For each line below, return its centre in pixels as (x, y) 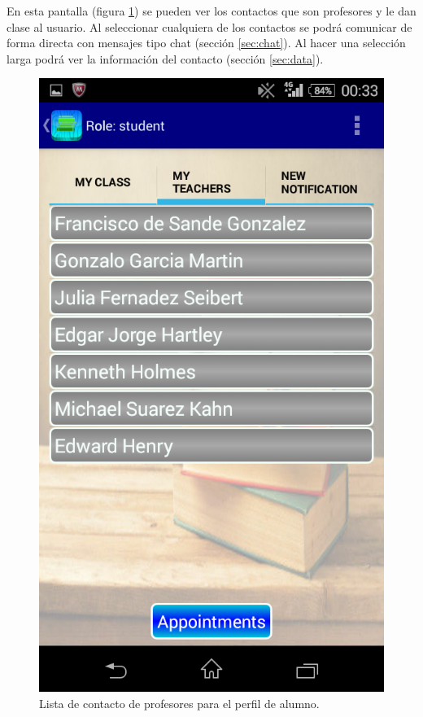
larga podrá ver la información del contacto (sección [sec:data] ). (165, 58)
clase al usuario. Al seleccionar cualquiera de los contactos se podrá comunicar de (209, 26)
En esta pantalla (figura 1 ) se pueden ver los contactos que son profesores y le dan (211, 11)
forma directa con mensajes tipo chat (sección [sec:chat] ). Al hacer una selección (206, 43)
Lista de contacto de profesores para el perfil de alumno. (179, 703)
